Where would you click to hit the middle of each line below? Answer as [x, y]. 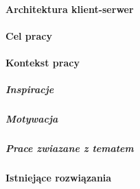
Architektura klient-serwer [70, 9]
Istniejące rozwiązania [59, 178]
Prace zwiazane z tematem [70, 148]
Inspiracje [30, 89]
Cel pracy [29, 35]
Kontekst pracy [43, 62]
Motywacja [32, 119]
